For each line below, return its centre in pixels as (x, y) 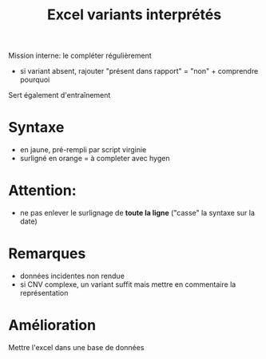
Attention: (42, 191)
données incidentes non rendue (72, 276)
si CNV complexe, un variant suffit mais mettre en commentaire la (128, 284)
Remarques (47, 254)
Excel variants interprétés (134, 15)
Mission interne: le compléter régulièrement (80, 56)
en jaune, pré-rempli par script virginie (83, 150)
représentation (44, 293)
